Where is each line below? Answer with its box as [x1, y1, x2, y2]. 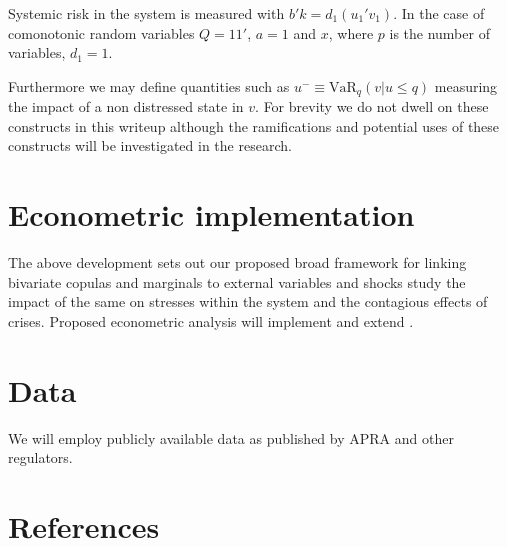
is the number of [389, 22, 490, 43]
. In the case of [393, 3, 485, 23]
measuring [434, 75, 498, 96]
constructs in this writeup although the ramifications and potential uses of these [8, 115, 500, 136]
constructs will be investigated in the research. [8, 135, 292, 156]
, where [328, 22, 374, 43]
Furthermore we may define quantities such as [8, 75, 290, 96]
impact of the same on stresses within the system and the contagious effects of [8, 291, 488, 312]
